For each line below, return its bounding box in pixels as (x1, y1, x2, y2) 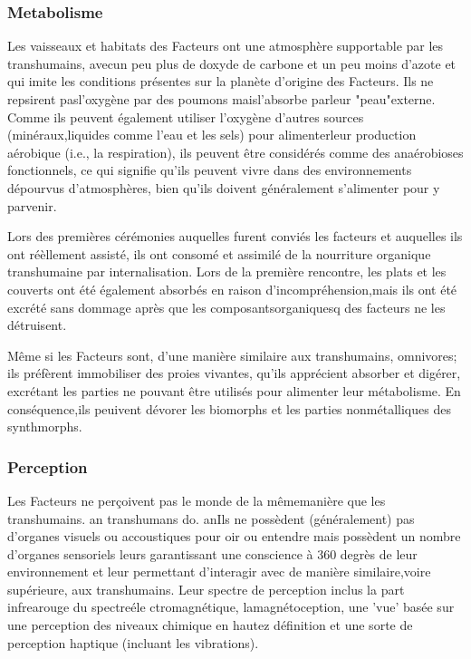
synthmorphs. (7, 417, 82, 436)
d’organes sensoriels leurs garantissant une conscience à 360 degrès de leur (7, 544, 418, 563)
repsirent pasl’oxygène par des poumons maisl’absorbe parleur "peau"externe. (7, 90, 436, 108)
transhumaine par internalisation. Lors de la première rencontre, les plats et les (7, 262, 447, 281)
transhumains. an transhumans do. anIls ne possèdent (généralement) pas (7, 509, 415, 528)
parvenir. (7, 196, 57, 215)
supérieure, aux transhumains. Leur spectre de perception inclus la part (7, 579, 405, 598)
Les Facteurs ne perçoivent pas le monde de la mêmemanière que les (7, 490, 386, 509)
